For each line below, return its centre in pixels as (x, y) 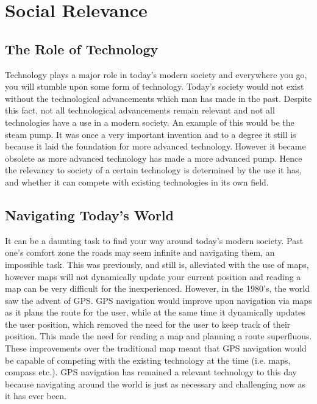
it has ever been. (36, 396)
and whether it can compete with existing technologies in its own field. (137, 182)
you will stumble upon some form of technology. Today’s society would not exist (155, 86)
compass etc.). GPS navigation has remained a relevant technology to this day (151, 372)
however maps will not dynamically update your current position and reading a (153, 276)
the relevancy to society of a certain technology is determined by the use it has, (153, 170)
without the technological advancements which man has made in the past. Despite (158, 98)
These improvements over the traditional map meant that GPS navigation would (156, 348)
